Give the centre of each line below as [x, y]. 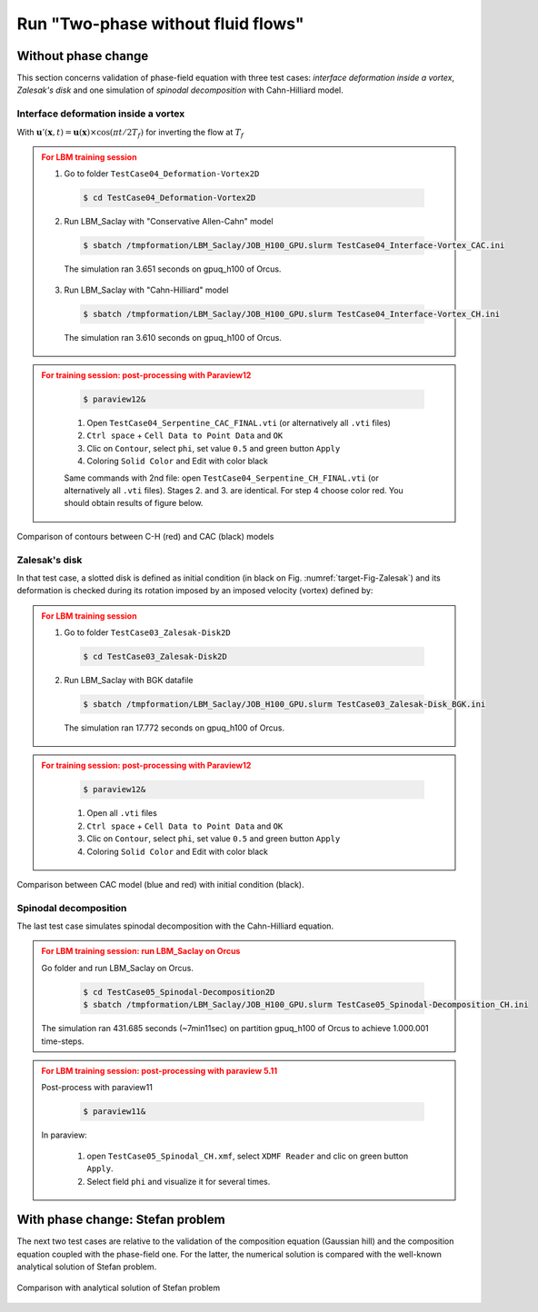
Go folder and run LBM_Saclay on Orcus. [118, 968]
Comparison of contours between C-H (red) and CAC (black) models [145, 536]
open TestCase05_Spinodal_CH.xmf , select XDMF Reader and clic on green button [248, 1156]
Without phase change [83, 56]
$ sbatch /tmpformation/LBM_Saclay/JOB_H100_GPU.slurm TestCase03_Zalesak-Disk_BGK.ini [284, 705]
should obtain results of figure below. [134, 503]
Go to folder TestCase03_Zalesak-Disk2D [147, 632]
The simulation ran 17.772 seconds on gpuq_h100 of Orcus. [174, 728]
